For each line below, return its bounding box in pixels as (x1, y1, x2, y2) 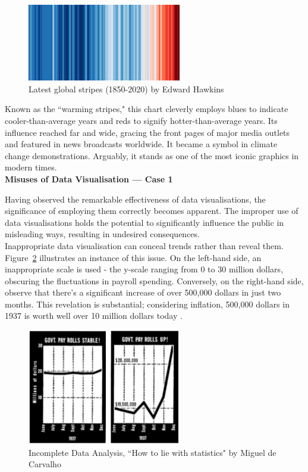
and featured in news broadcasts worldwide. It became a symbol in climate (5, 138, 278, 150)
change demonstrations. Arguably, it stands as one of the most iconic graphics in (5, 149, 299, 162)
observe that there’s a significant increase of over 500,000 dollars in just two (5, 286, 281, 299)
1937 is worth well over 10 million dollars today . (5, 309, 183, 322)
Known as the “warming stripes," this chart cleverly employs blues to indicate (5, 103, 288, 115)
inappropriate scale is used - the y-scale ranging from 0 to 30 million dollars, (5, 263, 284, 275)
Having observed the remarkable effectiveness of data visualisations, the (5, 192, 266, 205)
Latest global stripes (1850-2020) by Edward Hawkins (29, 82, 224, 95)
